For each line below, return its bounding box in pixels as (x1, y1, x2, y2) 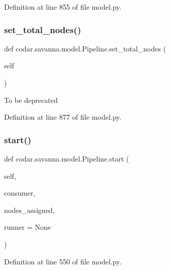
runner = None (4, 222, 51, 232)
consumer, (4, 187, 36, 198)
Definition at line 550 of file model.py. (4, 256, 122, 266)
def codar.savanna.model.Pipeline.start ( (4, 153, 129, 164)
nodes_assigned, (4, 204, 55, 215)
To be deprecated (4, 94, 58, 105)
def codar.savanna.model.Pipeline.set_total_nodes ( (4, 43, 166, 53)
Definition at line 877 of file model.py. (4, 112, 122, 122)
